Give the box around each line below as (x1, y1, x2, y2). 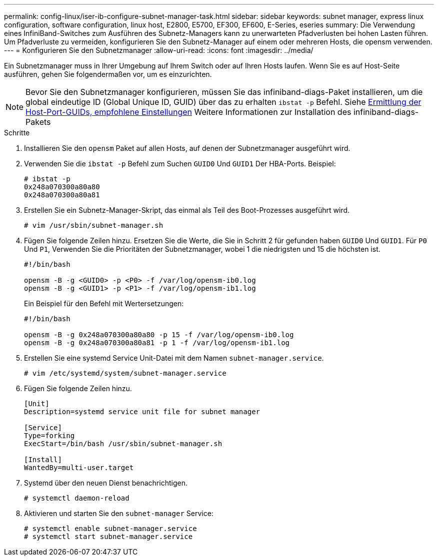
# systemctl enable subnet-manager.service (24, 525, 197, 533)
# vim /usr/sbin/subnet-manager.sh (24, 221, 163, 229)
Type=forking (24, 432, 75, 440)
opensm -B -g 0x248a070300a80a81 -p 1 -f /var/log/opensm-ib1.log (24, 339, 290, 347)
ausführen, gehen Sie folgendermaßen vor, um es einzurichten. (4, 70, 212, 78)
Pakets (25, 117, 51, 127)
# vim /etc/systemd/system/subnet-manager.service (24, 369, 226, 377)
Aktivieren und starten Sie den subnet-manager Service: (24, 509, 213, 518)
